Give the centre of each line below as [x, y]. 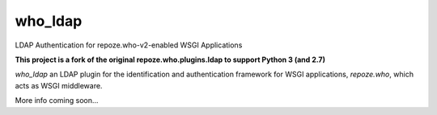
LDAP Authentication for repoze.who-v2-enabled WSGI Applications [129, 45]
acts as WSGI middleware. [59, 85]
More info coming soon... [57, 101]
